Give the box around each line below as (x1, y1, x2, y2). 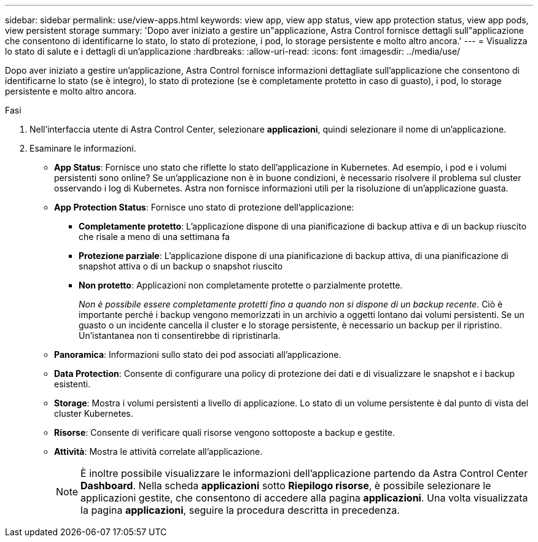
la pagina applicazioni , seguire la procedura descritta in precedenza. (80, 504, 400, 516)
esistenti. (54, 379, 91, 389)
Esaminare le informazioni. (29, 143, 136, 153)
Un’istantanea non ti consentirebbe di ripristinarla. (79, 330, 281, 341)
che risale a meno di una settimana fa (79, 231, 230, 242)
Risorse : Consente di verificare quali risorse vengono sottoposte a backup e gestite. (54, 427, 395, 438)
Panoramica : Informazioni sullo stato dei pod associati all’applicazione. (54, 349, 341, 360)
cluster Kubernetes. (54, 408, 133, 419)
